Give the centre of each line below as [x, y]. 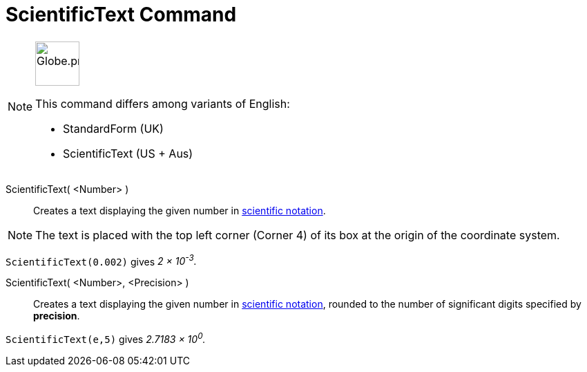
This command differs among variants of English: [163, 103]
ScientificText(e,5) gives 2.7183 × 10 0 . [106, 338]
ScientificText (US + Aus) [128, 153]
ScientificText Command [121, 15]
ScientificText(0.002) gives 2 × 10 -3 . [101, 260]
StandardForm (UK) [113, 128]
